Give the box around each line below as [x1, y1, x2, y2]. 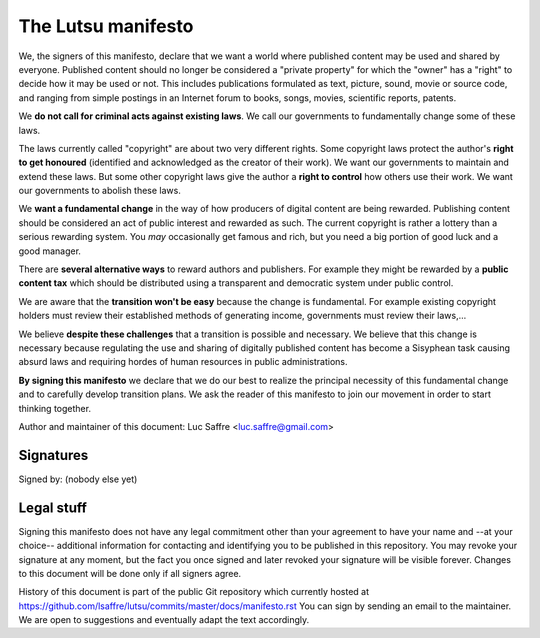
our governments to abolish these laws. [18, 185, 182, 197]
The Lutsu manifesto [18, 15, 194, 37]
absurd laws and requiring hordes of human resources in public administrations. [18, 356, 348, 368]
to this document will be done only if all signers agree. [18, 567, 242, 579]
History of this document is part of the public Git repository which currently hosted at [18, 586, 370, 598]
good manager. [18, 245, 82, 257]
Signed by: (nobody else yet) [18, 473, 138, 485]
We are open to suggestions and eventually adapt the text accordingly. [18, 614, 310, 626]
